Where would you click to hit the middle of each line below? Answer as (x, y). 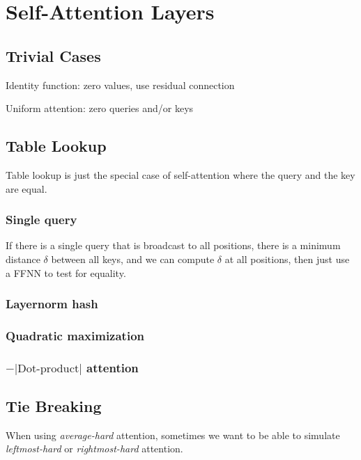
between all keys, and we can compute (133, 259)
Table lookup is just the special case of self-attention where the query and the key (180, 174)
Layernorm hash (52, 304)
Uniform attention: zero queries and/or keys (100, 108)
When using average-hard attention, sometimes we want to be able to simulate (173, 435)
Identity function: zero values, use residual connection (120, 85)
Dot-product (48, 368)
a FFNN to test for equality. (66, 272)
